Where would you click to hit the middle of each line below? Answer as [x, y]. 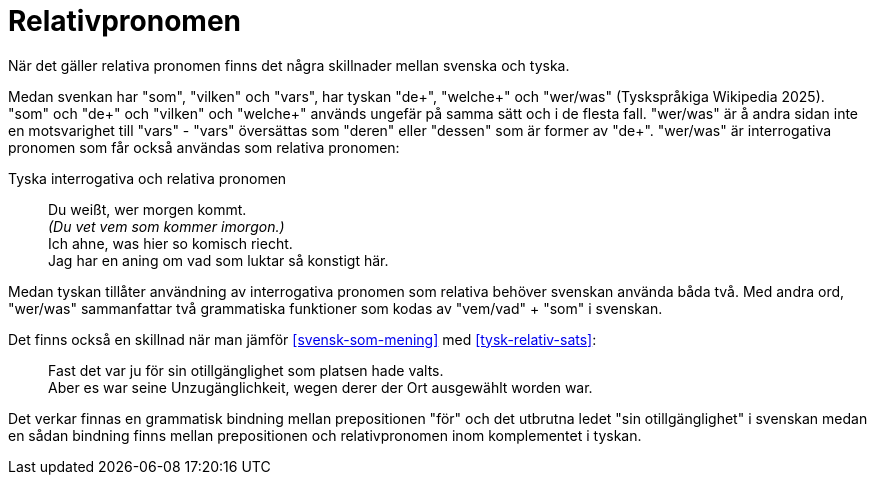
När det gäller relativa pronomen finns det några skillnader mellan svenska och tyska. [289, 65]
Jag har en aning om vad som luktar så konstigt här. [218, 260]
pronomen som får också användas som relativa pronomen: [204, 147]
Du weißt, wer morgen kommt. [147, 209]
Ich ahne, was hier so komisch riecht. [170, 243]
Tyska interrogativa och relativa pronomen [147, 178]
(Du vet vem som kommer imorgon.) [166, 226]
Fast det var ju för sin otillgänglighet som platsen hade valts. [246, 370]
